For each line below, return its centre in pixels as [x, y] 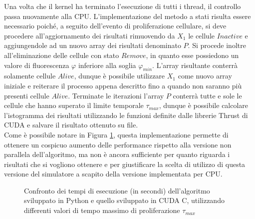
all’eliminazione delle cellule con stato [62, 55]
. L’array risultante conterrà [195, 65]
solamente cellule [30, 76]
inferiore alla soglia [107, 65]
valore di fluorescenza [37, 65]
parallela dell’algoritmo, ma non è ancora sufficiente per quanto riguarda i [117, 154]
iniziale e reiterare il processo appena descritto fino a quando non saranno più [123, 85]
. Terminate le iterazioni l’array [116, 95]
